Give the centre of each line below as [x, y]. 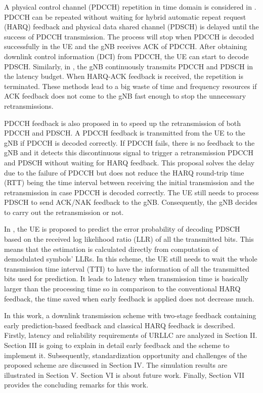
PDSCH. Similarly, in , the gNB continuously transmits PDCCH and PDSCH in [129, 66]
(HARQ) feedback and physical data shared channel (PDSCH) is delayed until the [131, 27]
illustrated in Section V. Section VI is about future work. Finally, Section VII [124, 375]
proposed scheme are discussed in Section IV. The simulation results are [116, 365]
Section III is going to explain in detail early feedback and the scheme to [117, 345]
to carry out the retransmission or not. [64, 212]
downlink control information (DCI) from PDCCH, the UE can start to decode [126, 56]
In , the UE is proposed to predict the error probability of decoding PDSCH [122, 229]
